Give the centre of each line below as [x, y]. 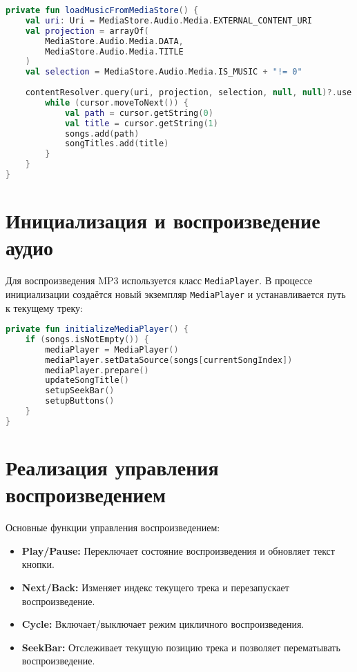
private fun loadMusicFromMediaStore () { [102, 10]
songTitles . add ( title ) [117, 144]
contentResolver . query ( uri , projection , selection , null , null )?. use [189, 92]
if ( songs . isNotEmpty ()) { [87, 339]
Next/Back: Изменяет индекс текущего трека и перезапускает [155, 587]
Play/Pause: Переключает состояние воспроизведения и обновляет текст [178, 550]
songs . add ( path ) [102, 134]
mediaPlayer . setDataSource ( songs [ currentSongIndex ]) [169, 360]
